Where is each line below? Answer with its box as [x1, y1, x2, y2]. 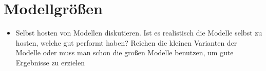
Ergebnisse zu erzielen [15, 57, 85, 67]
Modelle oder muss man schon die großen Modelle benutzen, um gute [15, 47, 234, 58]
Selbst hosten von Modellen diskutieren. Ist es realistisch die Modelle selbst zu [15, 27, 262, 38]
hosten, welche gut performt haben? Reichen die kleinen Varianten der [15, 37, 237, 48]
